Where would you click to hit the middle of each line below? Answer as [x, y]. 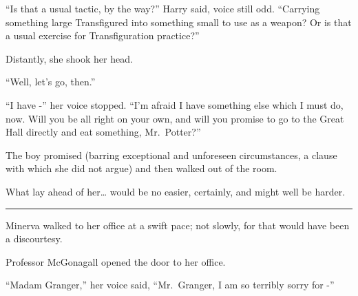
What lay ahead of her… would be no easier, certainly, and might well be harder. [176, 191]
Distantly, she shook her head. [69, 58]
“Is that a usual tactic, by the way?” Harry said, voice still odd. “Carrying [163, 8]
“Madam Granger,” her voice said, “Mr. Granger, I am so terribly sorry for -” [170, 285]
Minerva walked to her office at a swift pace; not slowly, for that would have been [178, 225]
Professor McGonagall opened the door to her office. [116, 261]
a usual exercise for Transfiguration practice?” [103, 35]
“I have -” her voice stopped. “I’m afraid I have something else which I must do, [175, 104]
